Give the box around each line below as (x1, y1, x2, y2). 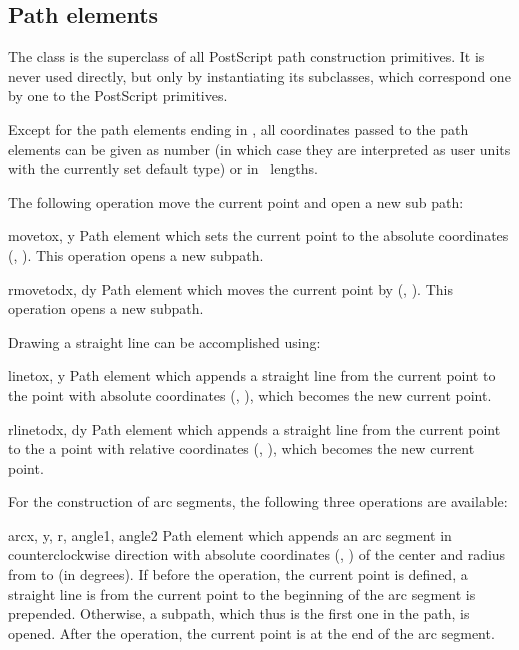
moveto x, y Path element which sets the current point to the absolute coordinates (8, 225, 509, 246)
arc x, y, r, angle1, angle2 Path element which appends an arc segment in (8, 524, 452, 545)
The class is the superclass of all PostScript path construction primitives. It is (8, 46, 485, 67)
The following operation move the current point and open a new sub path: (8, 191, 464, 212)
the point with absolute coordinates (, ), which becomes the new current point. (8, 384, 492, 405)
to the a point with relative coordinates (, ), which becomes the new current (8, 438, 475, 459)
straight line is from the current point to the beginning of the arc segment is (8, 583, 476, 604)
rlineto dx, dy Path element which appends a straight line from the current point (8, 418, 501, 439)
